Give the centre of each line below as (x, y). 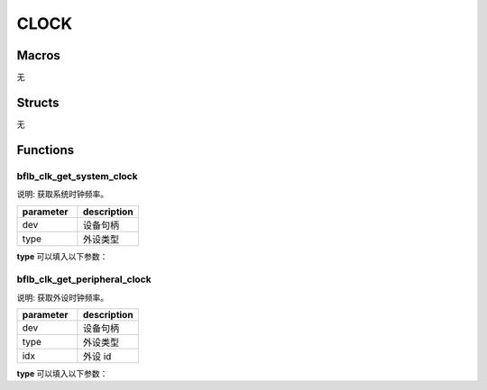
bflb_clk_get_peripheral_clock (84, 279)
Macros (38, 55)
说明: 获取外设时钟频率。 (62, 297)
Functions (46, 150)
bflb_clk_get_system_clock (78, 176)
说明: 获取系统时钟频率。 (62, 195)
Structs (38, 102)
